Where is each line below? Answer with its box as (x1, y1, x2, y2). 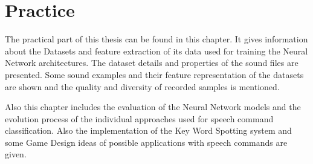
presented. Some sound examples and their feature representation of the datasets (5, 68, 304, 80)
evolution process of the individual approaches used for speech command (5, 112, 274, 125)
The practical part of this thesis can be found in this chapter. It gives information (5, 33, 308, 45)
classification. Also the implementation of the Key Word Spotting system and (5, 124, 292, 137)
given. (5, 148, 27, 160)
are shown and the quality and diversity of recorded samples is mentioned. (5, 80, 280, 93)
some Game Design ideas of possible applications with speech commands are (5, 136, 288, 148)
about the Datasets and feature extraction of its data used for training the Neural (5, 44, 308, 57)
